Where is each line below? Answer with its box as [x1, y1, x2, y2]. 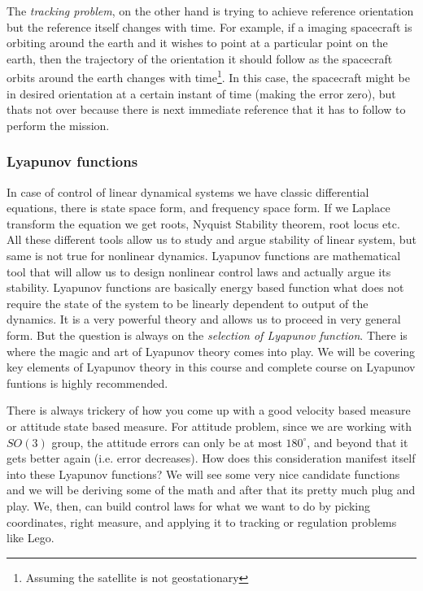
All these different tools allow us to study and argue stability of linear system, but [7, 231, 416, 248]
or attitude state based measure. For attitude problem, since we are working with [7, 417, 412, 434]
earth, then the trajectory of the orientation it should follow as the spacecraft [7, 50, 393, 67]
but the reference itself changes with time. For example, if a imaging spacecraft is [7, 18, 412, 35]
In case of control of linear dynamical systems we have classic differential [7, 183, 369, 200]
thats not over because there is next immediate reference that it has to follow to [7, 101, 406, 118]
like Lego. [7, 529, 55, 546]
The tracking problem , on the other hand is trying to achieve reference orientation [7, 2, 414, 19]
